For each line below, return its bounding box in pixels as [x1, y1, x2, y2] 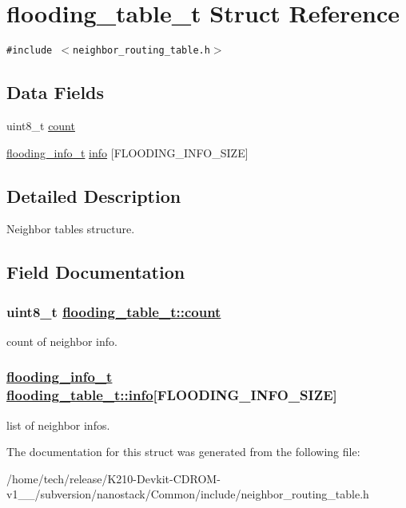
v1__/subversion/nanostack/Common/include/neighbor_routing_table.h [6, 486, 369, 502]
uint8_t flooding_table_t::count [6, 301, 221, 321]
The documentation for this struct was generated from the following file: [6, 443, 360, 460]
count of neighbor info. [6, 332, 117, 349]
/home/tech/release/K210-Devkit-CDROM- [6, 470, 221, 486]
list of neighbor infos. [6, 416, 110, 433]
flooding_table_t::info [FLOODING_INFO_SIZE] [6, 385, 337, 405]
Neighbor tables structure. [6, 220, 135, 237]
